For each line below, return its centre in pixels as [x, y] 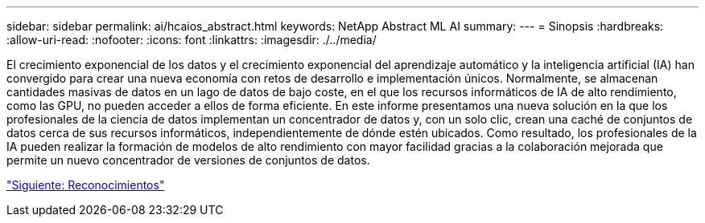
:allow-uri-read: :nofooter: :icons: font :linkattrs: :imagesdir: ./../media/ [192, 40]
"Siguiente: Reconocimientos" [86, 185]
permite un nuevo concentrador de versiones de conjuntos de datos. [188, 160]
